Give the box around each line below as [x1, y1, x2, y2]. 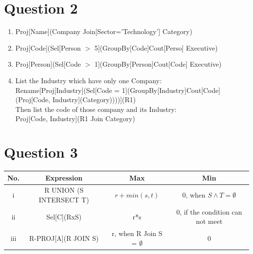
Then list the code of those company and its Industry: [15, 104, 177, 114]
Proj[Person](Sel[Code [15, 59, 81, 69]
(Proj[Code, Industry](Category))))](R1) [15, 94, 136, 105]
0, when [182, 190, 206, 200]
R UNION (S [44, 185, 84, 195]
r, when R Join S [111, 228, 163, 238]
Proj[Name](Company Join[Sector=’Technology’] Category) [15, 26, 193, 36]
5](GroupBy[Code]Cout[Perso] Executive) [94, 42, 218, 53]
